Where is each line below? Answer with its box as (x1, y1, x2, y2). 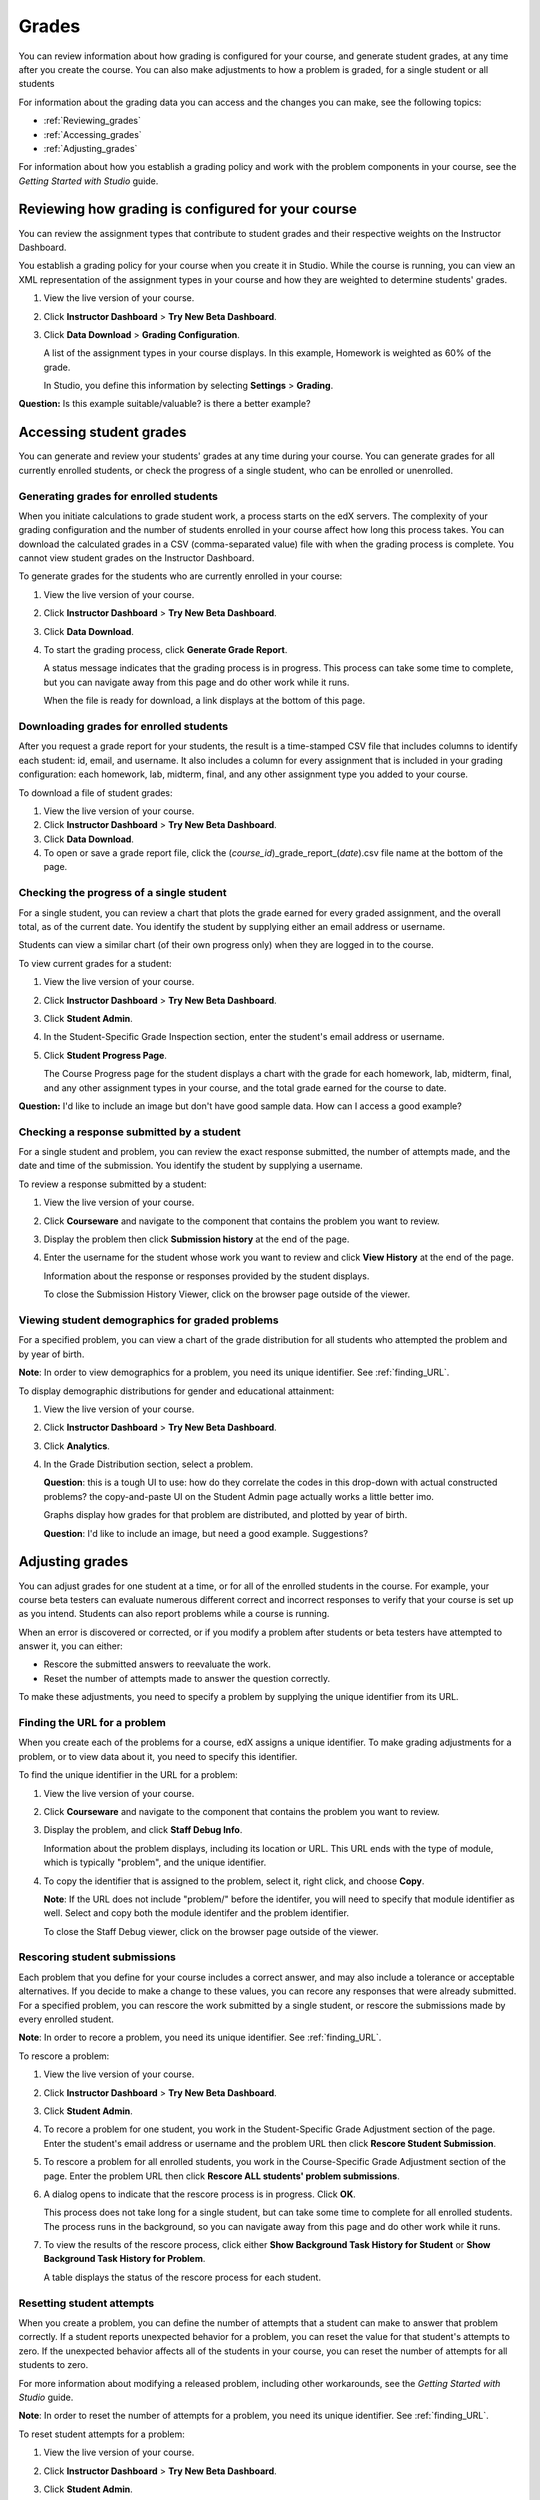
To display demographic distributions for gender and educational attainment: (18, 1385, 335, 1397)
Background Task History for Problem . (43, 2253, 206, 2265)
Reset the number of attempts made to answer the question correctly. (43, 1672, 330, 1684)
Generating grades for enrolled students (18, 489, 219, 503)
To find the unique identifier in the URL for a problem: (18, 1769, 239, 1781)
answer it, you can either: (18, 1640, 124, 1652)
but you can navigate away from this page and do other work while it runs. (43, 676, 350, 688)
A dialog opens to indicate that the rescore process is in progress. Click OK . (43, 2188, 356, 2200)
